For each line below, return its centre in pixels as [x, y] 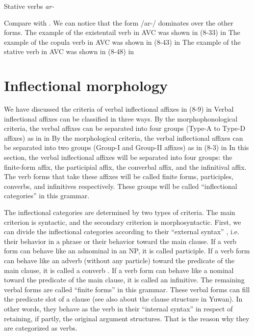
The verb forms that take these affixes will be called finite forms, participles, [119, 176]
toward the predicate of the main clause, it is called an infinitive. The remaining [124, 280]
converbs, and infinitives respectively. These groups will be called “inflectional [121, 186]
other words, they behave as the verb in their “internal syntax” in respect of [118, 308]
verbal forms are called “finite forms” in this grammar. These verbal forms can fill [127, 289]
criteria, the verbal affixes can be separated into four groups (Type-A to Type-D [125, 128]
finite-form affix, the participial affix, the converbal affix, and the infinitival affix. [125, 167]
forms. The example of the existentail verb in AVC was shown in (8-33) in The [122, 32]
